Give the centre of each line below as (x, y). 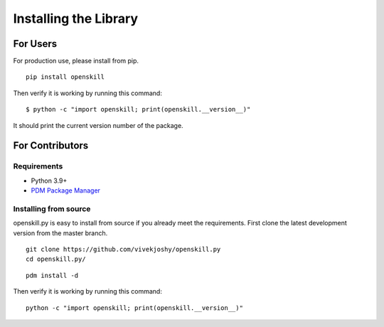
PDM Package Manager (66, 191)
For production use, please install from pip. (76, 61)
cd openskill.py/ (56, 259)
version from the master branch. (60, 233)
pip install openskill (65, 77)
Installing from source (52, 208)
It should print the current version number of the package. (98, 125)
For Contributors (51, 146)
